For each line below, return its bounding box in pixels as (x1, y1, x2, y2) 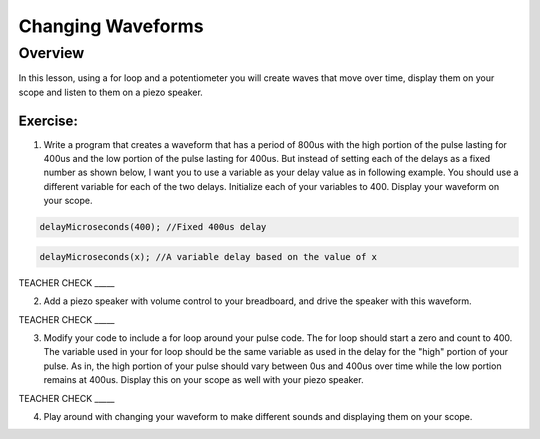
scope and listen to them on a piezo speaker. (18, 86, 204, 98)
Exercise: (18, 112, 79, 129)
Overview (18, 44, 85, 62)
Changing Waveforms (18, 15, 204, 37)
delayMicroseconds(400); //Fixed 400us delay (39, 221, 267, 233)
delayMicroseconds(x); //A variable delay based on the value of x (39, 251, 378, 262)
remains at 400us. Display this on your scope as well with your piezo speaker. (43, 374, 364, 386)
